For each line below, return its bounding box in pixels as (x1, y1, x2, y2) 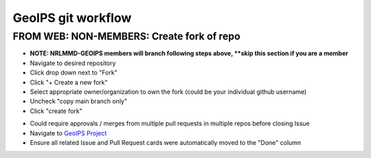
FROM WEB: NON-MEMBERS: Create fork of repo (12, 30, 240, 42)
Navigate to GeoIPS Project (30, 129, 107, 137)
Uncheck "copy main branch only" (30, 97, 127, 105)
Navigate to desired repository (30, 59, 116, 67)
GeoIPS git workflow (12, 10, 132, 25)
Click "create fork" (30, 107, 82, 115)
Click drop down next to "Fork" (30, 68, 118, 77)
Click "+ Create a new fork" (30, 78, 108, 86)
